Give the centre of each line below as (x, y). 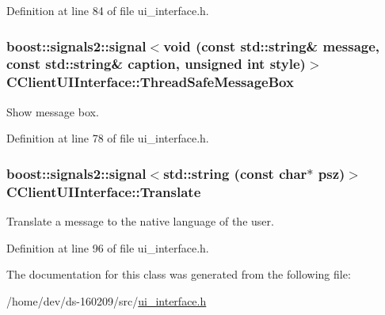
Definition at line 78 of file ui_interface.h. (108, 138)
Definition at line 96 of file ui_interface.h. (108, 247)
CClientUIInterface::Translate (104, 191)
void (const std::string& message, (272, 46)
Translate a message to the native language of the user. (140, 220)
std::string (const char (235, 173)
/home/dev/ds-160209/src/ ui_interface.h (107, 300)
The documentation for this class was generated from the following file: (179, 274)
